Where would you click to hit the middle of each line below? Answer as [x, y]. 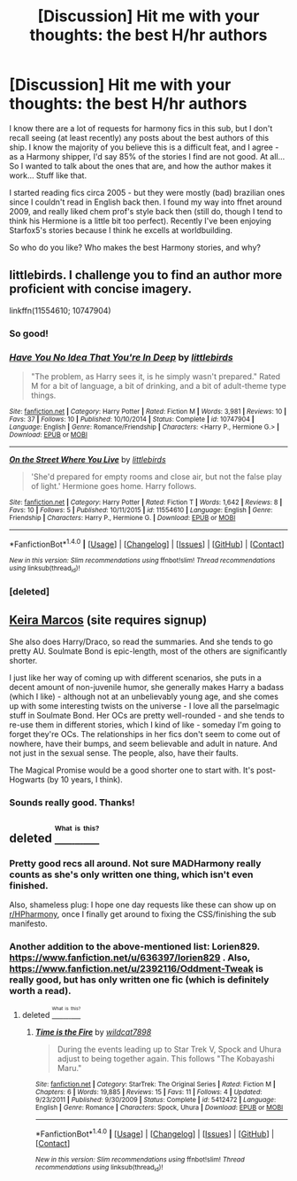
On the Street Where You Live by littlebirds [88, 459]
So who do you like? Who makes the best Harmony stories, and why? [135, 247]
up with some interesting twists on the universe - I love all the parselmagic [145, 705]
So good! [29, 333]
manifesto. [28, 923]
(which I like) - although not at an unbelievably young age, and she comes [144, 696]
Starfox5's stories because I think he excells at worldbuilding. [121, 230]
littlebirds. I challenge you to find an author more [146, 275]
